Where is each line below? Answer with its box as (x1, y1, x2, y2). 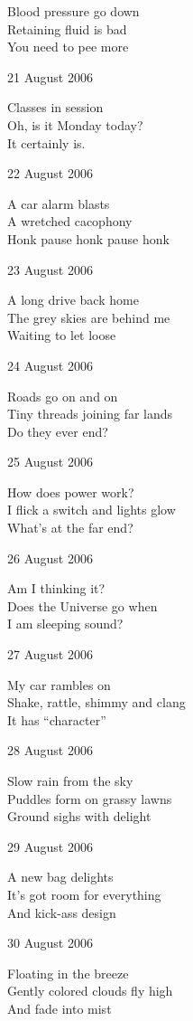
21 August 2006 (7, 67, 93, 86)
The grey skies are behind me (7, 307, 170, 326)
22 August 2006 (7, 164, 93, 183)
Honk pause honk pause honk (7, 229, 170, 248)
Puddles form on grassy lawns (7, 789, 172, 808)
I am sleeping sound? (7, 614, 124, 633)
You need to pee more (7, 37, 129, 56)
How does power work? (7, 482, 134, 501)
